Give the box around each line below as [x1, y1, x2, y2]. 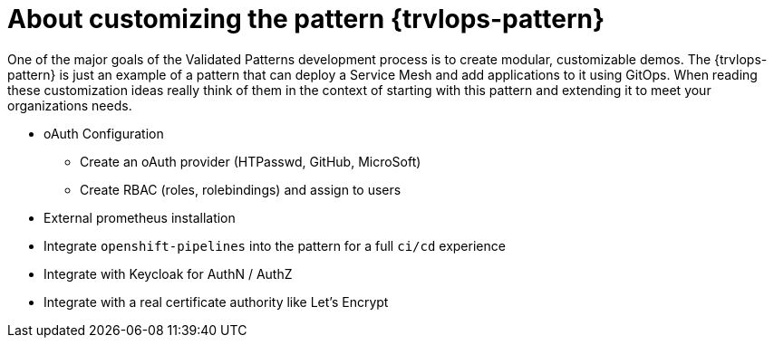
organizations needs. [7, 97, 132, 113]
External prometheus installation [44, 209, 236, 225]
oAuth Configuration [44, 125, 164, 141]
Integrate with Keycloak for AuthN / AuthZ [44, 265, 293, 282]
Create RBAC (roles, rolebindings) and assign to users [80, 181, 402, 197]
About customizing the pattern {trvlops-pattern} [7, 4, 605, 34]
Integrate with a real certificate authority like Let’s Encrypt [44, 293, 389, 310]
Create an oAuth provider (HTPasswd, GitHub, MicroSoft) [80, 153, 421, 169]
